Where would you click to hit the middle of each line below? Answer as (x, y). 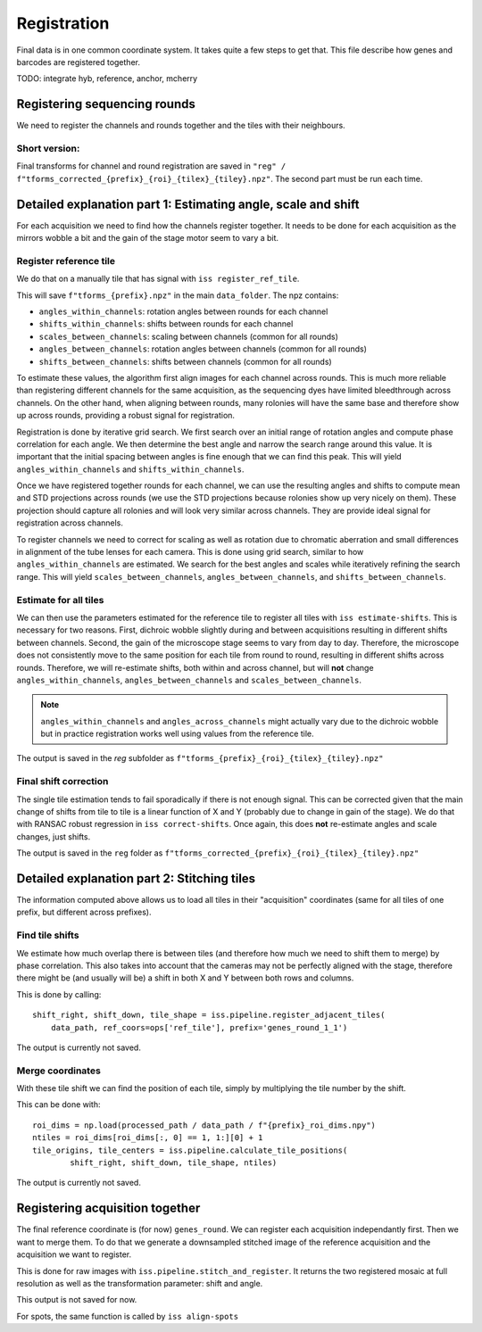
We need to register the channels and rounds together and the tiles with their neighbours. (181, 126)
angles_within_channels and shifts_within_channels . (130, 469)
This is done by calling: (59, 994)
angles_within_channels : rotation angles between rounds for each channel (183, 311)
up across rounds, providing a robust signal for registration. (126, 416)
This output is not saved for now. (77, 1300)
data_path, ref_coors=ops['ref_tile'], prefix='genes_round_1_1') (199, 1027)
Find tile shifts (48, 935)
